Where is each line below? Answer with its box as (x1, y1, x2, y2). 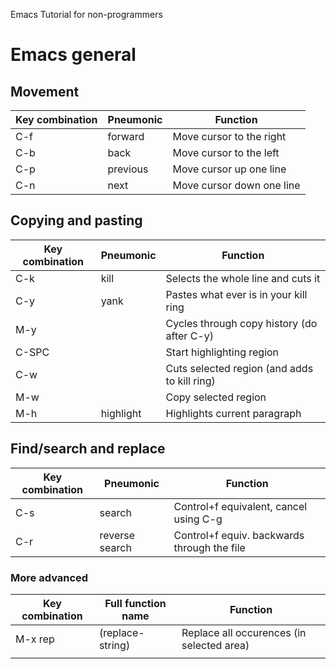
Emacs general (10, 44, 137, 66)
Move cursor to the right (172, 130, 287, 143)
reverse (99, 528, 136, 542)
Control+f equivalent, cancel (173, 499, 308, 513)
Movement (10, 83, 80, 100)
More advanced (10, 570, 89, 584)
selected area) (181, 638, 250, 652)
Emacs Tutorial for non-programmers (10, 9, 163, 20)
